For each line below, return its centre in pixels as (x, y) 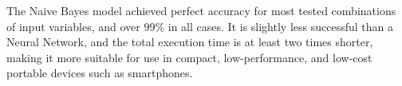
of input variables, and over (73, 26)
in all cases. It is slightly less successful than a (280, 26)
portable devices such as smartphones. (100, 73)
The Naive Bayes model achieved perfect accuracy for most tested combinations (201, 10)
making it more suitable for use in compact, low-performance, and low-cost (189, 57)
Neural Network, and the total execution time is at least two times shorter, (190, 42)
